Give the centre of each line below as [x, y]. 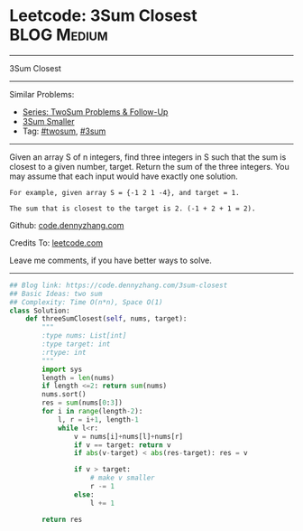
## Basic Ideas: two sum [56, 293]
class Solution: [40, 311]
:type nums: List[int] [84, 336]
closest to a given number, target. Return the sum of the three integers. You [150, 166]
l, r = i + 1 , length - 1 [98, 419]
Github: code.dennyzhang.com [67, 225]
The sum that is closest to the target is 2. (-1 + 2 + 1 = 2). [133, 209]
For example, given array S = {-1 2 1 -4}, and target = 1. [125, 192]
